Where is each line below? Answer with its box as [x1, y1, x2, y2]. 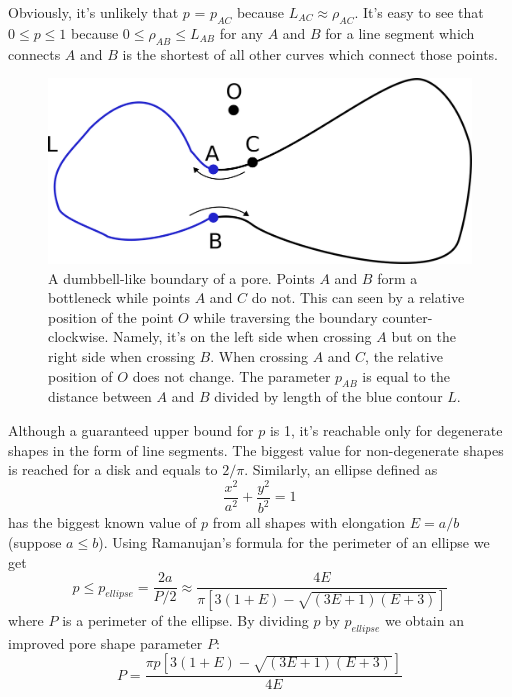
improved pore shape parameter [8, 632, 203, 653]
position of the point [48, 306, 174, 327]
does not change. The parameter [132, 365, 331, 386]
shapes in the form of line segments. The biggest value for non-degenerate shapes [8, 439, 504, 460]
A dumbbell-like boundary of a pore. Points [48, 267, 315, 288]
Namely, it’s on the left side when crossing [113, 326, 372, 347]
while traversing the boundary [193, 306, 378, 327]
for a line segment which [325, 22, 475, 43]
